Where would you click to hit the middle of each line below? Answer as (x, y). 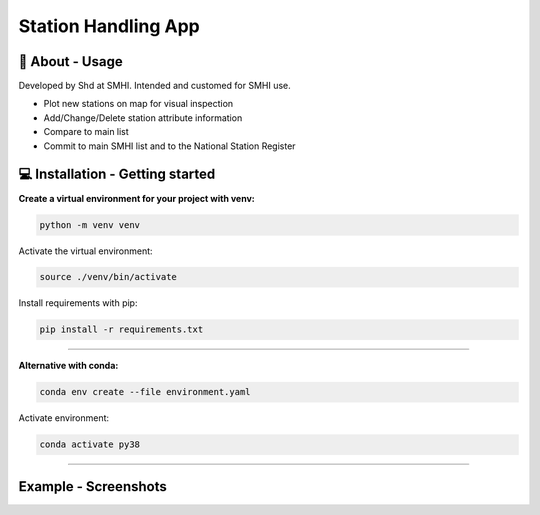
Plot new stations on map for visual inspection (138, 104)
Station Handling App (109, 26)
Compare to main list (86, 132)
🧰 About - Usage (71, 61)
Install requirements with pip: (78, 303)
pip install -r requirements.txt (121, 329)
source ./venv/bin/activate (108, 277)
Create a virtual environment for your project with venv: (136, 198)
